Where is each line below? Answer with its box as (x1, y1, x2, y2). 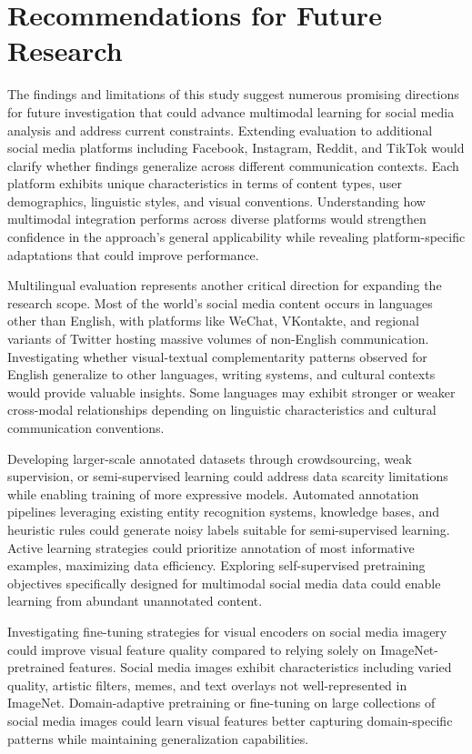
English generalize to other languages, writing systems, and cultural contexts (7, 365, 436, 384)
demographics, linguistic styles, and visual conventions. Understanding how (7, 191, 426, 210)
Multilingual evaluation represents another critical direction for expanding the (7, 276, 442, 295)
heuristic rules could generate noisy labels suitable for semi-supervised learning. (7, 519, 450, 538)
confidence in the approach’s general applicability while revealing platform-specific (7, 227, 466, 246)
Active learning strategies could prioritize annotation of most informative (7, 538, 415, 557)
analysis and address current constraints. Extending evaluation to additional (7, 120, 433, 139)
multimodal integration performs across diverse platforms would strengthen (7, 209, 427, 228)
